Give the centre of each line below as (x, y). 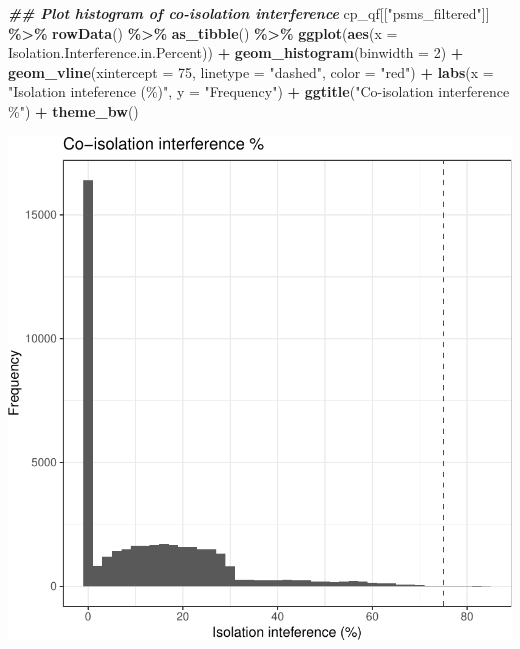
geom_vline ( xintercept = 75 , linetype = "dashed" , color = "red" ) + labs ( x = (251, 71)
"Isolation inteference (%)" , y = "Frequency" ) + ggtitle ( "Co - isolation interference (259, 91)
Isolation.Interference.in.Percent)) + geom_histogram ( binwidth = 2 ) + (236, 52)
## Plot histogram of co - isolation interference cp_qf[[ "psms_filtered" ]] (249, 13)
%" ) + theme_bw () (73, 110)
